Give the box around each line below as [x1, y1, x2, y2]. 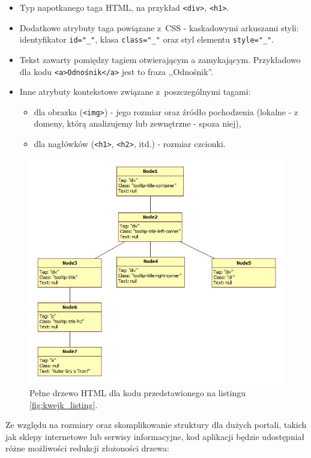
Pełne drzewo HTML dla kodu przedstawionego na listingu [29, 387, 246, 399]
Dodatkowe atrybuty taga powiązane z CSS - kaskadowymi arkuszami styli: [19, 21, 299, 34]
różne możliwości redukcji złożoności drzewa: [5, 442, 169, 454]
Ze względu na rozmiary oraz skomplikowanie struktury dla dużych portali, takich [5, 418, 307, 431]
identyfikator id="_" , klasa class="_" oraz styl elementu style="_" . [19, 33, 274, 46]
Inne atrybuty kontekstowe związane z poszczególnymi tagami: [19, 85, 251, 98]
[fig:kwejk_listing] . [29, 398, 98, 411]
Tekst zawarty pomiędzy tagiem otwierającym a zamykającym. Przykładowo [19, 53, 301, 65]
